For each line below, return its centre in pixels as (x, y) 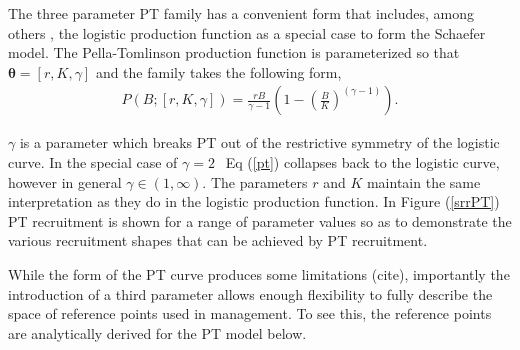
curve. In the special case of (93, 162)
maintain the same (423, 181)
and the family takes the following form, (218, 71)
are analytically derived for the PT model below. (157, 332)
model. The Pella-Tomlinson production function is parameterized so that (234, 52)
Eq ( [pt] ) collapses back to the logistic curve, (362, 162)
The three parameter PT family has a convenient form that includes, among (241, 13)
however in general (65, 181)
